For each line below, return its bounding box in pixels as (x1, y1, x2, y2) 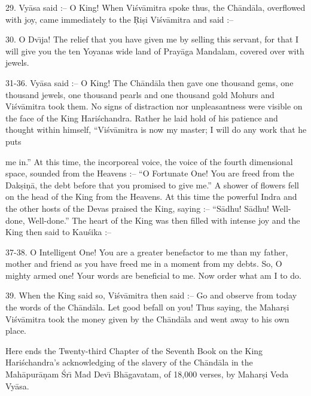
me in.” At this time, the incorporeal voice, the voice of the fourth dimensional (5, 155, 293, 167)
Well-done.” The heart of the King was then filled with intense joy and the (28, 214, 300, 226)
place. (5, 324, 26, 337)
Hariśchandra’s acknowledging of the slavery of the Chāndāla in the (5, 356, 253, 368)
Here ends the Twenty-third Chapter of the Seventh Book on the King (5, 344, 263, 357)
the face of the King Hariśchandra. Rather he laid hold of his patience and (5, 111, 278, 124)
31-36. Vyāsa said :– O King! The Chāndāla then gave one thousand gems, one (5, 76, 294, 89)
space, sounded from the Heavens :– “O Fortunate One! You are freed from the (5, 167, 294, 179)
